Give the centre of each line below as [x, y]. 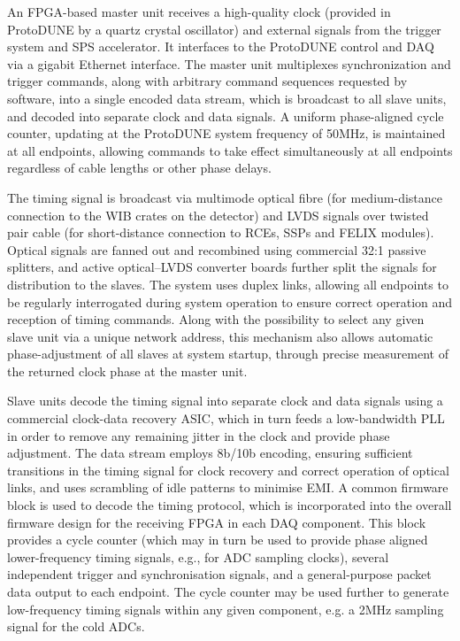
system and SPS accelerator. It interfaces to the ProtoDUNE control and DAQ [221, 46]
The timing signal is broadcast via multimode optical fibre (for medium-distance [225, 197]
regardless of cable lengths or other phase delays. [139, 168]
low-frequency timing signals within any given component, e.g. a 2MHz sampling [226, 609]
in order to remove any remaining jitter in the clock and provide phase [199, 435]
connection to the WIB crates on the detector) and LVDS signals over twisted [218, 215]
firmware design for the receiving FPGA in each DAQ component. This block [217, 522]
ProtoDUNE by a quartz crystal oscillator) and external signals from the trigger [224, 29]
